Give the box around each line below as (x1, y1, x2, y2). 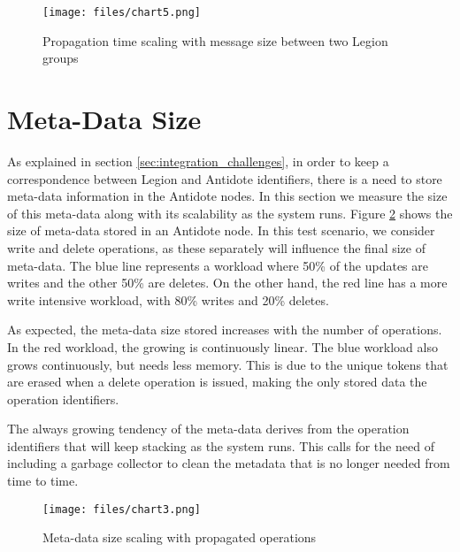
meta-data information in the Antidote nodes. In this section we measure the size (7, 187, 448, 205)
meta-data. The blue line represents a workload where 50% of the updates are (7, 256, 428, 274)
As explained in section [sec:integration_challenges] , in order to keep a (7, 151, 389, 170)
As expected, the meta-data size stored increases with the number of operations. (7, 320, 442, 339)
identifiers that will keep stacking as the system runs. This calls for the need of (7, 436, 434, 455)
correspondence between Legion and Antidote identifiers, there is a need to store (7, 169, 442, 188)
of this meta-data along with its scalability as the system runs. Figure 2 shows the (7, 203, 453, 222)
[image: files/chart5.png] (42, 6, 201, 19)
